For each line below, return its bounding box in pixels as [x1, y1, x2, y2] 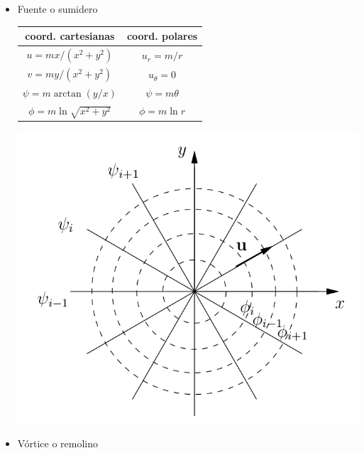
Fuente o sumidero [17, 1, 98, 16]
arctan [53, 89, 82, 100]
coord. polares [126, 28, 198, 43]
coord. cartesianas [25, 28, 115, 43]
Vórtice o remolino [17, 436, 99, 451]
